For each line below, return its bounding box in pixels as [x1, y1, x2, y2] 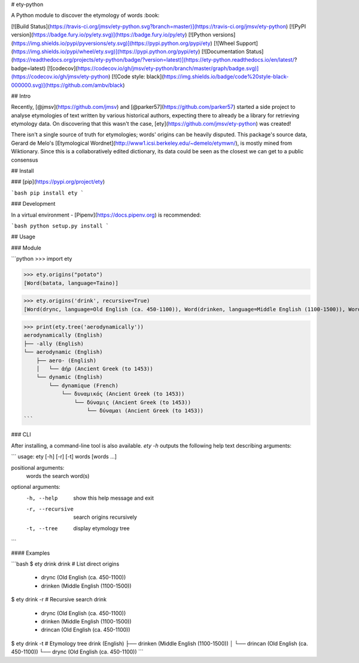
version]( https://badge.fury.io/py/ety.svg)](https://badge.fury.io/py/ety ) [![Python [11, 31, 212, 38]
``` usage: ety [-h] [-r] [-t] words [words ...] [11, 453, 117, 460]
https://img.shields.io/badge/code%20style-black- [163, 73, 289, 80]
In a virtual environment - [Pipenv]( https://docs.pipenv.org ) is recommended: [11, 211, 202, 218]
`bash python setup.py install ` [11, 222, 109, 229]
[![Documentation [201, 48, 245, 55]
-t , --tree [26, 525, 58, 532]
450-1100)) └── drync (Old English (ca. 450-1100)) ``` [11, 648, 144, 655]
